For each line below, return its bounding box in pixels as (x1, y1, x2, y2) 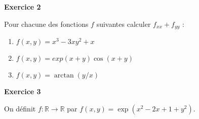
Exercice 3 (4, 86, 41, 97)
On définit (4, 103, 36, 113)
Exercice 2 (4, 2, 41, 12)
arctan (54, 72, 74, 80)
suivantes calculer (96, 18, 151, 29)
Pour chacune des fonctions (4, 18, 89, 29)
